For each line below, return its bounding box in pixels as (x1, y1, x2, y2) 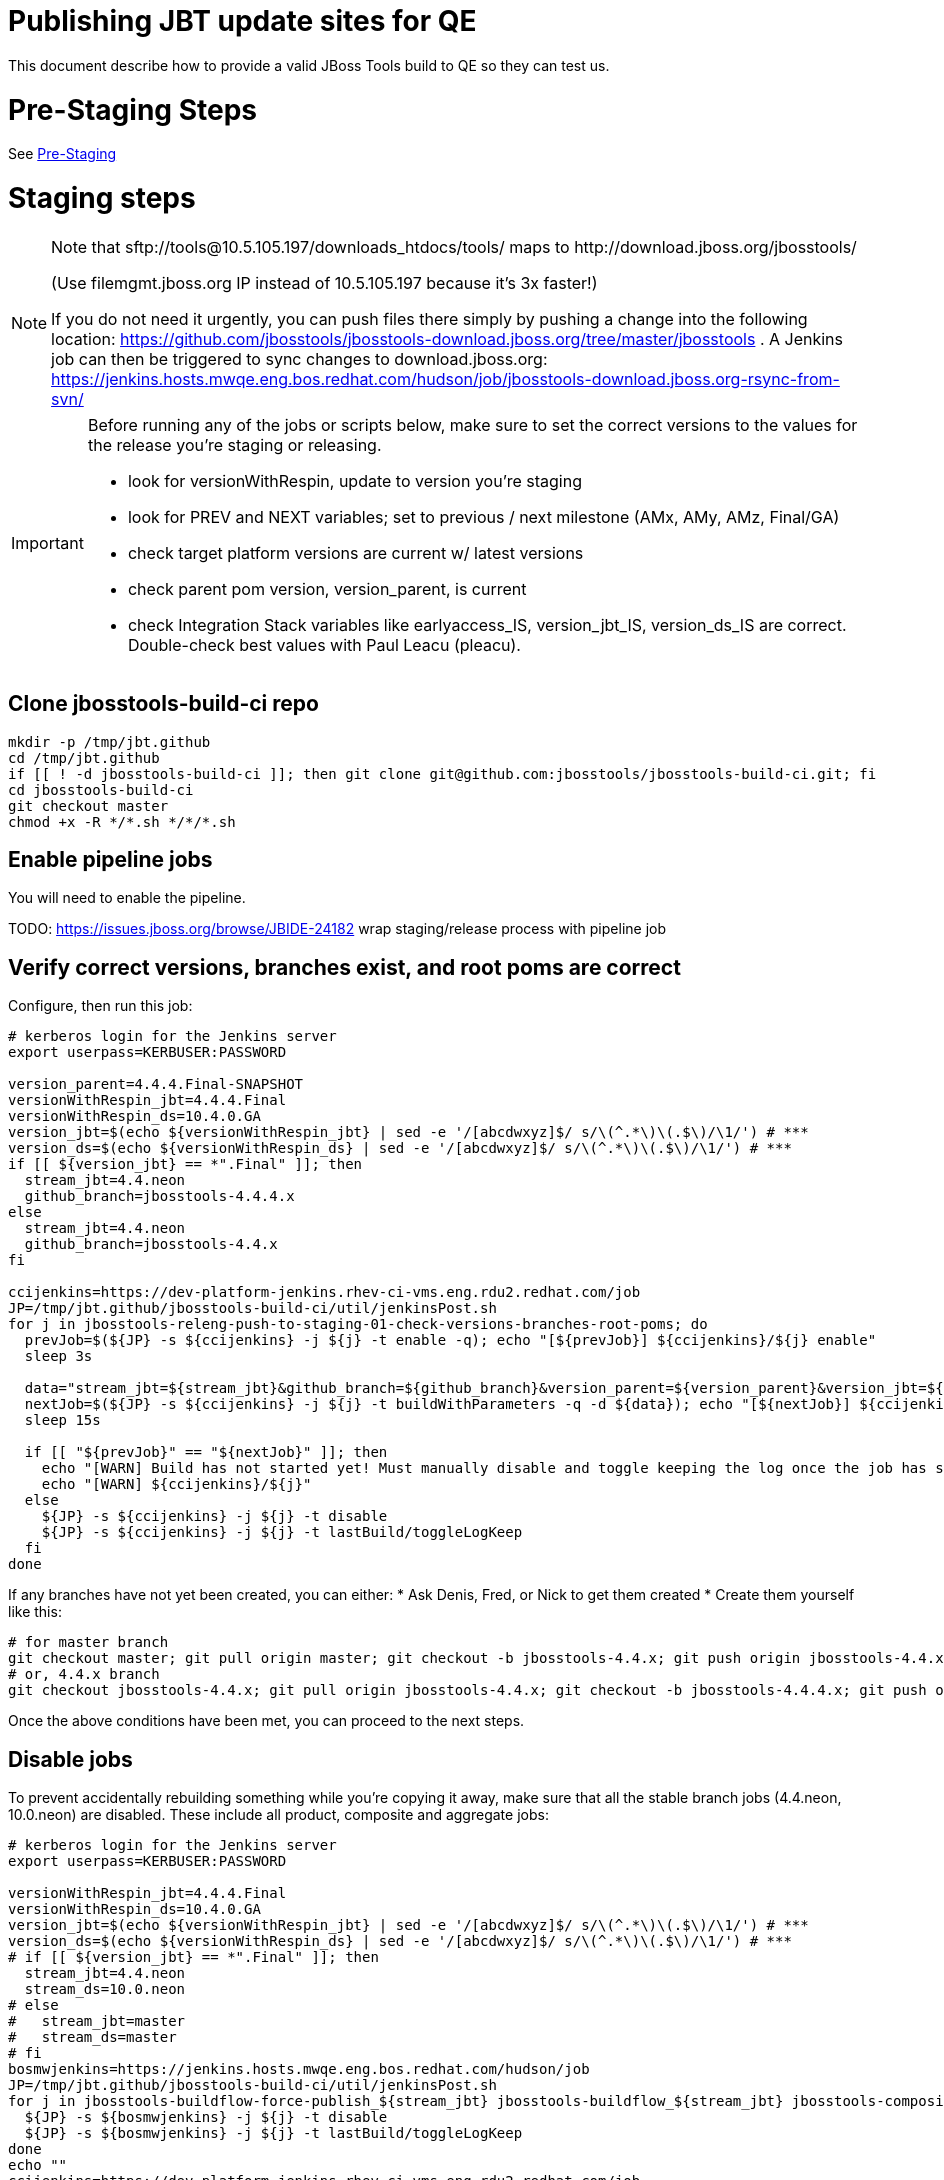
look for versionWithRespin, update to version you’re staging (127, 470, 582, 491)
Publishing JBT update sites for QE (8, 4, 477, 38)
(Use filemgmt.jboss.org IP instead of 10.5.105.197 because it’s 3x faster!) (51, 272, 598, 293)
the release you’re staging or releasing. (87, 434, 382, 455)
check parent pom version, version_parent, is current (127, 578, 527, 599)
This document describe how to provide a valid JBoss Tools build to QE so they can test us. (8, 56, 610, 74)
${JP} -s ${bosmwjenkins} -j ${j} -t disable (24, 2109, 388, 2126)
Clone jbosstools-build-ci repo (8, 691, 319, 717)
